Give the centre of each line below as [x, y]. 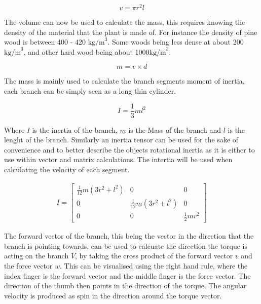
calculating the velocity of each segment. [67, 169]
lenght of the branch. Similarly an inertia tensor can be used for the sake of [121, 140]
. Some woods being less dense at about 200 [176, 42]
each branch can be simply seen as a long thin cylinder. [90, 91]
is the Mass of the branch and [175, 129]
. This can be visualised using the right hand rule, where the [154, 265]
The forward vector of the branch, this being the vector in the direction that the [129, 236]
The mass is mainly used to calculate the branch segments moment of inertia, [124, 81]
